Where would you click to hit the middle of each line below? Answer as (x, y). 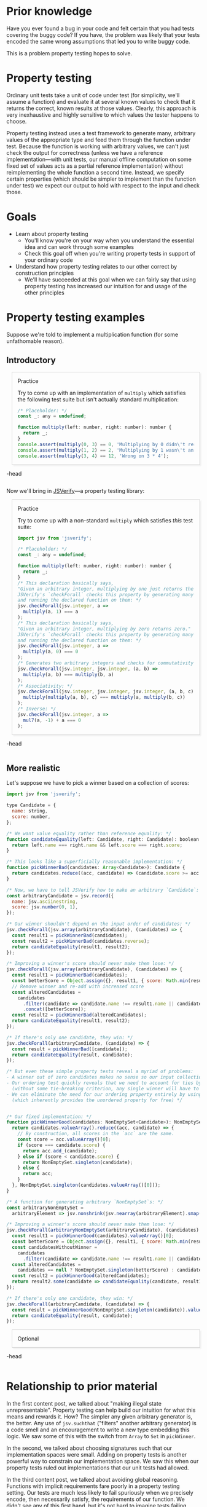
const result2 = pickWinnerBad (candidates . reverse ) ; (81, 941)
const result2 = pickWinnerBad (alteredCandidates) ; (80, 1015)
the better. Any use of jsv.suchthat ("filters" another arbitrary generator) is (101, 1423)
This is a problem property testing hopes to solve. (69, 53)
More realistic (33, 768)
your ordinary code (49, 260)
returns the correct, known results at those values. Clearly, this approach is (101, 108)
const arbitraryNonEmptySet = (45, 1208)
